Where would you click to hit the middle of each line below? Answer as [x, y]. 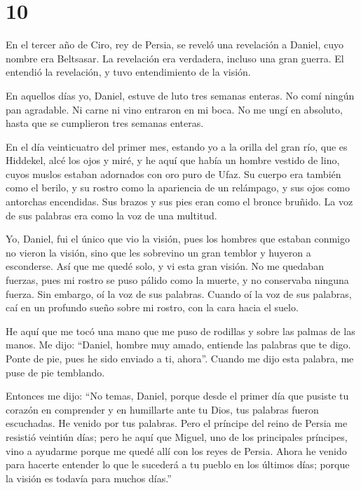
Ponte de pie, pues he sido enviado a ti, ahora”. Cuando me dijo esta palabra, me [180, 358]
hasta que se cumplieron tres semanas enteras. [105, 123]
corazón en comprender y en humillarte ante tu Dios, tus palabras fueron [162, 409]
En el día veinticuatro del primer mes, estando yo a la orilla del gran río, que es [177, 146]
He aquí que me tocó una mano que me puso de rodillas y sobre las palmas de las [180, 331]
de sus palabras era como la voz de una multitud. [111, 215]
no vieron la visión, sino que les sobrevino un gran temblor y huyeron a [158, 252]
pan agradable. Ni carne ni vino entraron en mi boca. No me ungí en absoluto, [174, 109]
